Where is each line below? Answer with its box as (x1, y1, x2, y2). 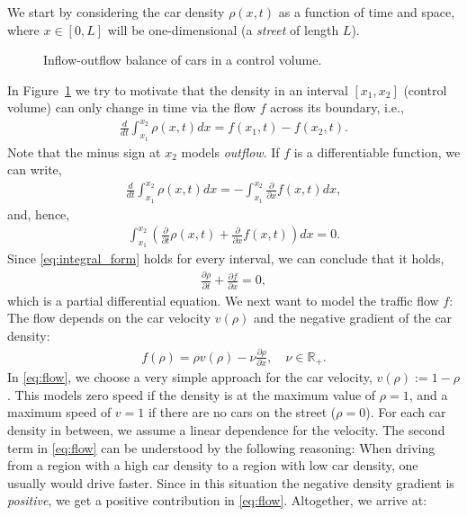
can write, (7, 160, 62, 179)
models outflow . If (181, 142, 280, 161)
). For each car (365, 403, 446, 422)
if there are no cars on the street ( (148, 403, 337, 422)
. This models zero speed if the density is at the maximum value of (7, 385, 376, 404)
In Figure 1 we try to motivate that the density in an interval (7, 80, 348, 99)
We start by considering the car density (7, 3, 225, 21)
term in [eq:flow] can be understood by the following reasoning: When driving (7, 438, 436, 457)
